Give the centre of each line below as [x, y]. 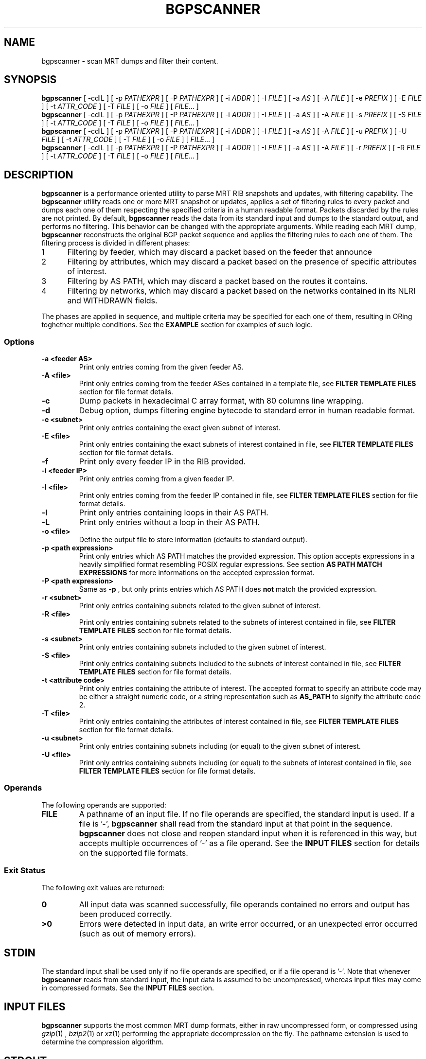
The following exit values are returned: [103, 887]
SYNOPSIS [30, 80]
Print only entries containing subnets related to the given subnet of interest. [200, 606]
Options [19, 342]
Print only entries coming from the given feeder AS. [161, 367]
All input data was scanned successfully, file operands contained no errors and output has [244, 904]
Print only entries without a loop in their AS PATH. [169, 522]
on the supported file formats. [133, 853]
